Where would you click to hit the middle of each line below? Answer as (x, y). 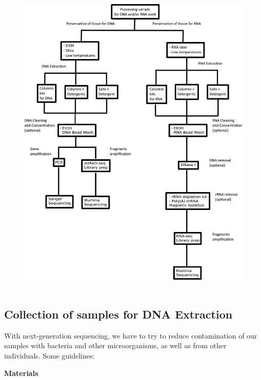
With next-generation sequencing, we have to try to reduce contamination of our (131, 335)
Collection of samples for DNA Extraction (118, 314)
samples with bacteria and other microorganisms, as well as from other (115, 345)
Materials (21, 373)
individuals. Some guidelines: (49, 355)
